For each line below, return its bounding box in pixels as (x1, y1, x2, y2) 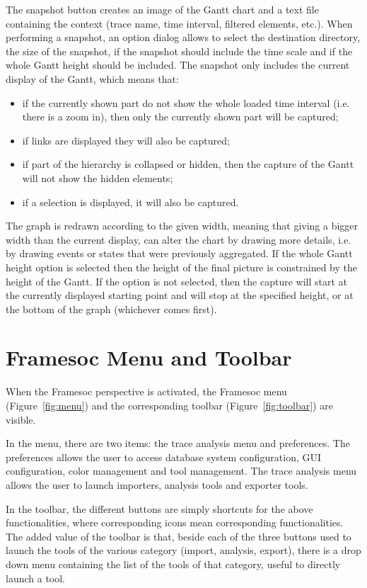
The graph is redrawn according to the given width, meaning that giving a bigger (6, 218, 359, 233)
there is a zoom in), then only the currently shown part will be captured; (22, 109, 339, 124)
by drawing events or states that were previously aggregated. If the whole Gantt (6, 246, 353, 261)
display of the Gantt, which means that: (6, 71, 179, 86)
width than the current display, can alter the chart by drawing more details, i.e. (6, 232, 351, 247)
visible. (6, 412, 36, 426)
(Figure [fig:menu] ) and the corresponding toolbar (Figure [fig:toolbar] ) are (6, 398, 333, 412)
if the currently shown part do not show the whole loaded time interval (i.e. (22, 95, 350, 110)
